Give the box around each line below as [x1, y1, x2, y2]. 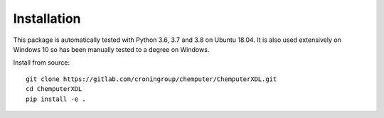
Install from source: [13, 58, 70, 67]
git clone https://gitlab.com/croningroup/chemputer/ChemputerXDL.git [26, 75, 277, 83]
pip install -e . [26, 95, 86, 103]
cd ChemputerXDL [26, 85, 82, 93]
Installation [13, 11, 81, 26]
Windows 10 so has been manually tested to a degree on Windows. [13, 45, 210, 53]
